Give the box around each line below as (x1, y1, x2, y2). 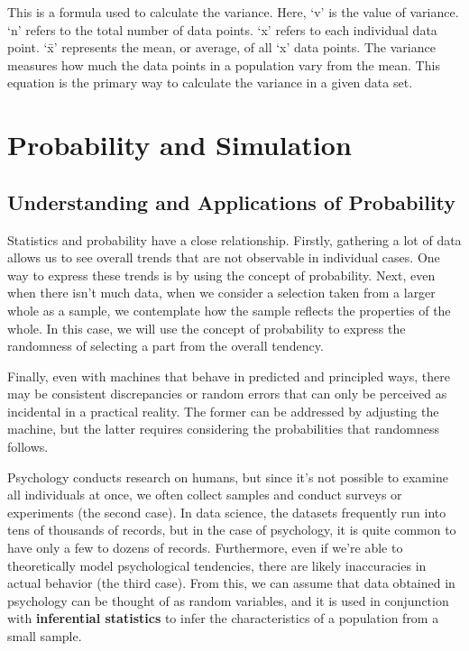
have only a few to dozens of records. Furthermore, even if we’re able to (7, 538, 403, 557)
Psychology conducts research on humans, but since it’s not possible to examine (7, 467, 448, 486)
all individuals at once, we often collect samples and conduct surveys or (7, 485, 402, 504)
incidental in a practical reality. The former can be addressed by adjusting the (7, 401, 439, 420)
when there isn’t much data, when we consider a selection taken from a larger (7, 283, 436, 302)
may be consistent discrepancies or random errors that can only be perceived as (7, 384, 447, 403)
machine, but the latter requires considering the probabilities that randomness (7, 419, 439, 438)
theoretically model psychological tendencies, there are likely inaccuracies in (7, 555, 427, 574)
